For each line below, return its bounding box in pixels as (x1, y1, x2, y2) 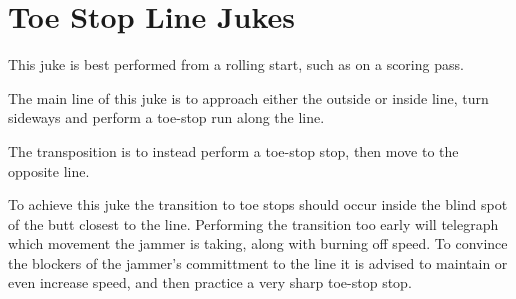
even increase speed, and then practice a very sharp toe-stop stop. (8, 272, 412, 293)
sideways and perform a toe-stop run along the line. (8, 107, 325, 128)
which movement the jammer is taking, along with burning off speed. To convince (8, 233, 508, 254)
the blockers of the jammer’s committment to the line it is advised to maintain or (8, 252, 508, 273)
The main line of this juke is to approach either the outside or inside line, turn (8, 87, 489, 108)
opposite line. (8, 160, 90, 181)
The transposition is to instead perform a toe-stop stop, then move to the (8, 140, 459, 161)
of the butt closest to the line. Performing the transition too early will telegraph (8, 213, 499, 234)
